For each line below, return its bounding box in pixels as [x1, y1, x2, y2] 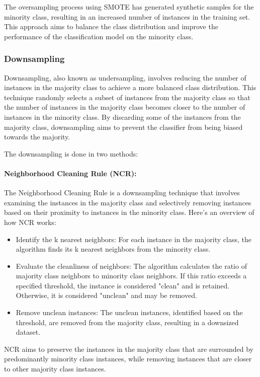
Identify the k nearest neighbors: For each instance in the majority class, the [16, 234, 251, 244]
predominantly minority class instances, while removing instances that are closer [4, 353, 252, 364]
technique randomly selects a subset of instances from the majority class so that [4, 92, 250, 102]
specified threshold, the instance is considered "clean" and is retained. [16, 280, 230, 290]
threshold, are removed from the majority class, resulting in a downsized [16, 317, 239, 327]
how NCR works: [4, 216, 56, 227]
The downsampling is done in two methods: [4, 148, 138, 159]
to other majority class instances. [4, 363, 106, 374]
